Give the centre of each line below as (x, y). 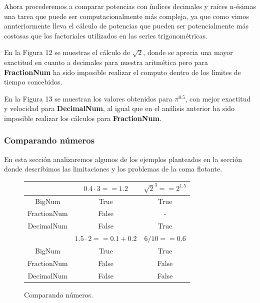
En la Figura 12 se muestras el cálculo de (67, 52)
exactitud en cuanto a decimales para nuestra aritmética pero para (106, 62)
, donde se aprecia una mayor (188, 52)
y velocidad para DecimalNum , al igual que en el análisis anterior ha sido (119, 108)
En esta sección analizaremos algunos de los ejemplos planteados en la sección (123, 159)
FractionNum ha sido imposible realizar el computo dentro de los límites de (122, 72)
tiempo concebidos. (33, 82)
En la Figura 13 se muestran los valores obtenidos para (88, 98)
